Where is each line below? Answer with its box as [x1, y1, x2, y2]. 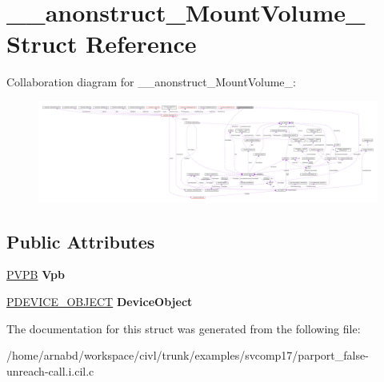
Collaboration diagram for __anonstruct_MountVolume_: [6, 74, 296, 90]
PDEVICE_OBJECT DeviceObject [6, 293, 193, 309]
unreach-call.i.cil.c [6, 362, 94, 379]
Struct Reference [6, 27, 197, 60]
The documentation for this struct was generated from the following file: [6, 320, 361, 336]
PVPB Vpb [6, 266, 65, 283]
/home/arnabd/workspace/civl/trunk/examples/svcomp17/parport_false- [6, 347, 369, 364]
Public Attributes [6, 229, 155, 253]
